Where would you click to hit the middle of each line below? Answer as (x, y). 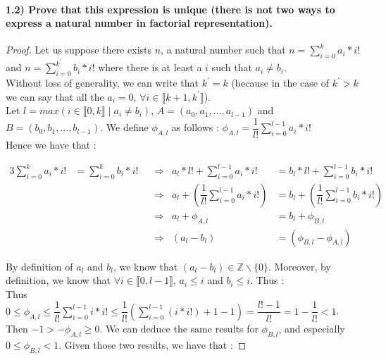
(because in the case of (280, 83)
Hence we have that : (51, 144)
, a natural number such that (223, 50)
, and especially (312, 328)
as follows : (195, 127)
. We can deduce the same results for (179, 328)
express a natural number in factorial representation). (139, 23)
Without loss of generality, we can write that (102, 83)
